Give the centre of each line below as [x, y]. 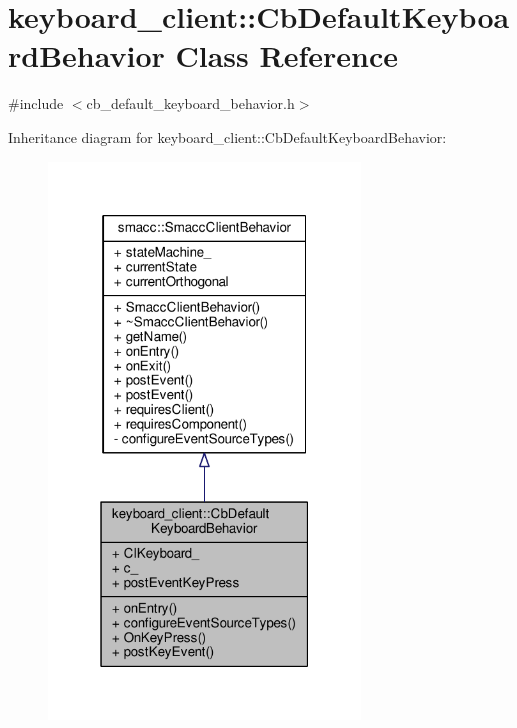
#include [36, 103]
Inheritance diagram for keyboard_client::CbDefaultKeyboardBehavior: [227, 136]
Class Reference [286, 55]
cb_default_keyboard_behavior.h [190, 103]
